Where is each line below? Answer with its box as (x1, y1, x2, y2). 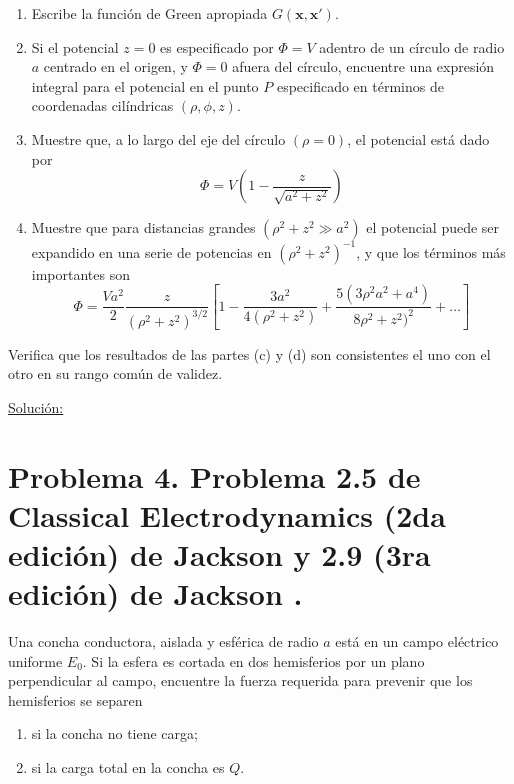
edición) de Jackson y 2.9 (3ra (8, 533, 431, 574)
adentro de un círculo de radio (319, 36, 505, 57)
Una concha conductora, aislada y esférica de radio (8, 631, 319, 652)
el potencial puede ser (366, 217, 500, 238)
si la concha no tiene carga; (31, 723, 198, 744)
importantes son (31, 263, 130, 284)
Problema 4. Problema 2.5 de (8, 455, 421, 496)
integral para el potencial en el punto (31, 75, 259, 96)
